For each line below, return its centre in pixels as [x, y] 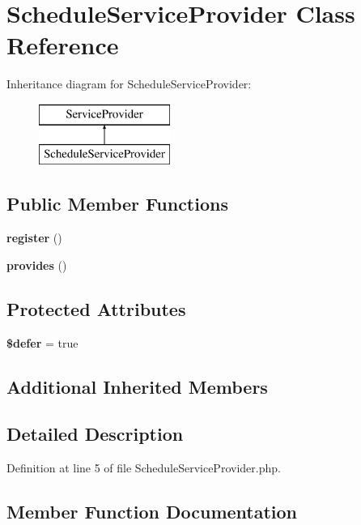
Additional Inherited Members [137, 386]
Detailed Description [95, 434]
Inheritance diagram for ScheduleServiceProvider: [129, 84]
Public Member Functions [117, 204]
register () [34, 238]
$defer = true [42, 342]
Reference [63, 45]
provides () [37, 265]
